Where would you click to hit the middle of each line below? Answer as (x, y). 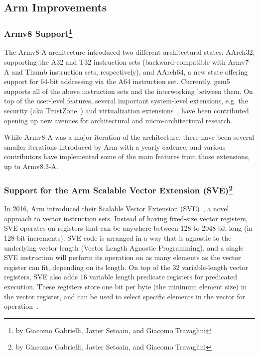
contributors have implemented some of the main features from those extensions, (127, 156)
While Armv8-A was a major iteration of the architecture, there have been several (129, 137)
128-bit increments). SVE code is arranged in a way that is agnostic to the (118, 238)
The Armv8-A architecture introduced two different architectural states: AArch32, (129, 52)
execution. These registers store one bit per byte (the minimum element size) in (126, 286)
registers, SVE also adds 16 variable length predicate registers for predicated (121, 277)
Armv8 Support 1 (38, 33)
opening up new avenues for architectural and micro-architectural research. (118, 120)
